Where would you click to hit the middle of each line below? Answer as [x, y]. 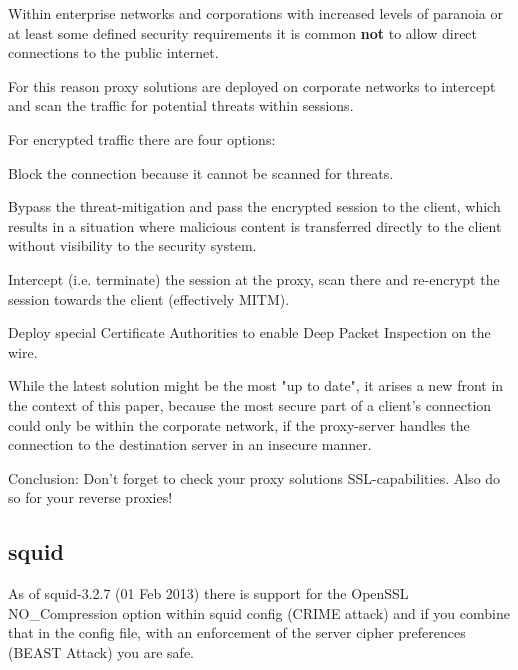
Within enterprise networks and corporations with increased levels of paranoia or [255, 13]
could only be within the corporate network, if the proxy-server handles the [239, 424]
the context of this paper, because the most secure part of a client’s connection [250, 404]
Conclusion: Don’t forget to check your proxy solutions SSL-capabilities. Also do [254, 477]
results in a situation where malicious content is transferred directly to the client [255, 225]
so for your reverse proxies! [90, 497]
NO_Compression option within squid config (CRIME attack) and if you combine [259, 612]
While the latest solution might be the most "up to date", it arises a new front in [256, 385]
